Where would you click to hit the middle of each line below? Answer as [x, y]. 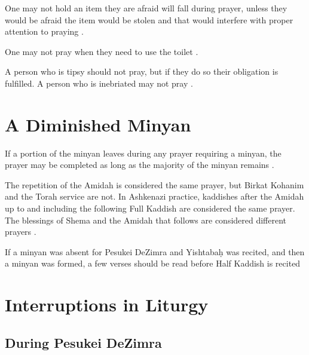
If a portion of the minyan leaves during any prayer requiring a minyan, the [143, 153]
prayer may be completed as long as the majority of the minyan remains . [140, 165]
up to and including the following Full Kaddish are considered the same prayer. [150, 208]
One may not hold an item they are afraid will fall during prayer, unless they [146, 8]
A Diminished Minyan [98, 124]
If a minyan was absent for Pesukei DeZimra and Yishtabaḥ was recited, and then [155, 251]
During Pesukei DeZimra [83, 342]
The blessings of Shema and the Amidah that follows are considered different [146, 220]
